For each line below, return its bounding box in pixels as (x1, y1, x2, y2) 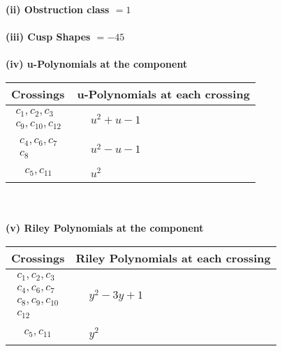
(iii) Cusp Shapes (6, 29, 91, 44)
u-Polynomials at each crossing (77, 85, 250, 102)
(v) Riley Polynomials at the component (6, 221, 204, 235)
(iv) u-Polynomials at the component (6, 57, 188, 71)
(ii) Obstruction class (6, 2, 110, 16)
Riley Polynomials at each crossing (75, 249, 271, 266)
